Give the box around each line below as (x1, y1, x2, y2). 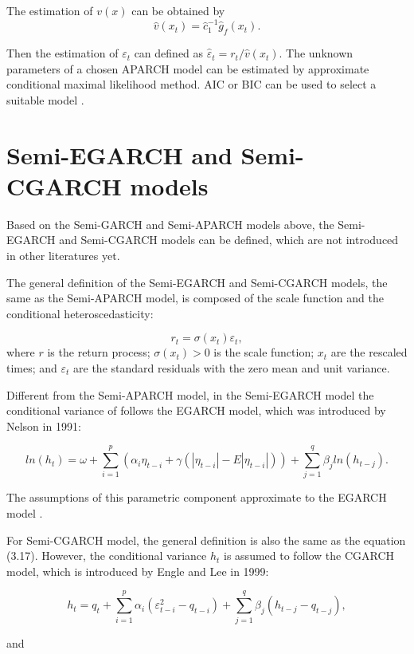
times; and (6, 359, 57, 376)
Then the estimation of (6, 45, 119, 61)
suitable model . (6, 91, 84, 108)
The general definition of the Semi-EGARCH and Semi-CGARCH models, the (6, 274, 388, 290)
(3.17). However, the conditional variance (6, 547, 207, 564)
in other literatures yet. (6, 246, 120, 263)
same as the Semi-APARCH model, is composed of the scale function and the (6, 290, 384, 306)
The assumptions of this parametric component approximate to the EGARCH (6, 489, 387, 506)
